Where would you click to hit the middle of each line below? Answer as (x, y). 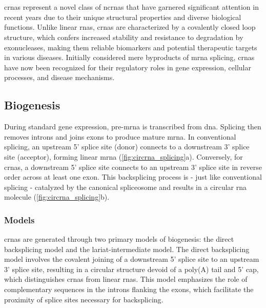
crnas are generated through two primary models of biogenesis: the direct (119, 239)
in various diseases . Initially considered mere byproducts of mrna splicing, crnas (129, 57)
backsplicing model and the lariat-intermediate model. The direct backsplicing (127, 249)
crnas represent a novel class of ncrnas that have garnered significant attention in (131, 7)
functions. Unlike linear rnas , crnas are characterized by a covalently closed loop (130, 27)
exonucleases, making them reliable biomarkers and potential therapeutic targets (131, 47)
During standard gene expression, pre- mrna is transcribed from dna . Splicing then (133, 127)
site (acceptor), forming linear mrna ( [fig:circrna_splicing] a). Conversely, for (124, 156)
